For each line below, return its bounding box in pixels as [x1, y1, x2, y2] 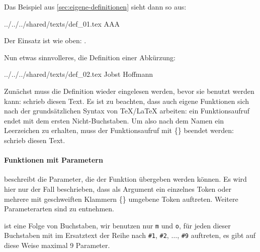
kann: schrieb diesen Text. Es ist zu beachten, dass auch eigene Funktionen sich [4, 95, 249, 106]
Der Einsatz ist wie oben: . [4, 35, 86, 46]
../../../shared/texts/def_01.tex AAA [4, 18, 120, 29]
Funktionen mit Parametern [4, 155, 103, 165]
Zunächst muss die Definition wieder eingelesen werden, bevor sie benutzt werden [4, 85, 254, 96]
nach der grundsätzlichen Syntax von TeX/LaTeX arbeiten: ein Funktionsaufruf [4, 105, 250, 116]
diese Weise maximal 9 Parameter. [4, 240, 110, 250]
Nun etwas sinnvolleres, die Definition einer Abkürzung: [4, 52, 176, 62]
